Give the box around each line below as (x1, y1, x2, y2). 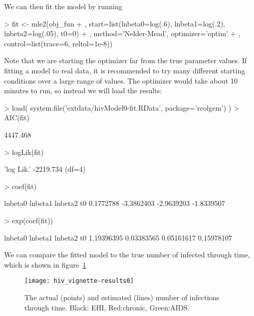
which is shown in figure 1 (4, 259, 87, 270)
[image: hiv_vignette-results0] (24, 277, 134, 285)
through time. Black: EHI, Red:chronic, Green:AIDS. (24, 302, 190, 312)
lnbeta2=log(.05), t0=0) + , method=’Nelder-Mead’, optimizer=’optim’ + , (4, 28, 241, 39)
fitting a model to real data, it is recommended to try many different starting (4, 65, 245, 75)
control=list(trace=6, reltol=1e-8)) (4, 38, 112, 48)
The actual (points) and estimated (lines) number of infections (24, 292, 219, 302)
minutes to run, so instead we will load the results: (4, 85, 162, 96)
